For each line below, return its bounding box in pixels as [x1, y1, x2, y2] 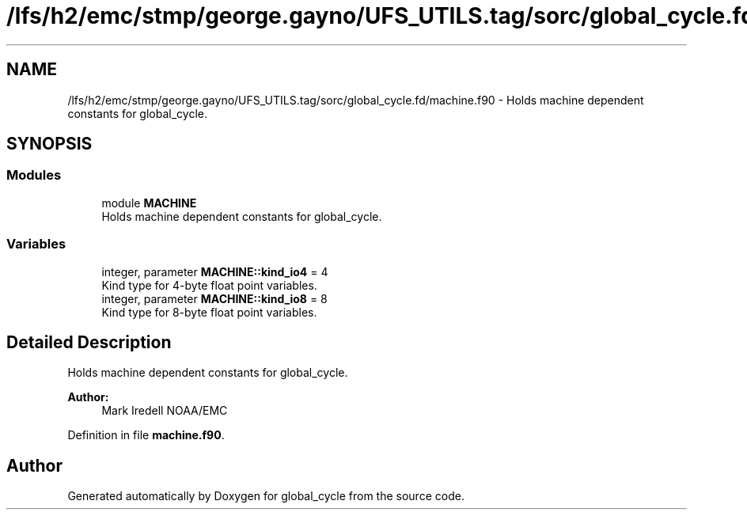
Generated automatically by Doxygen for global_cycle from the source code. [67, 489, 465, 503]
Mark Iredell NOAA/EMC [101, 404, 228, 418]
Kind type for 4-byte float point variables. [101, 278, 317, 292]
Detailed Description [6, 332, 172, 352]
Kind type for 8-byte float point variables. [101, 305, 317, 319]
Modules [6, 167, 62, 184]
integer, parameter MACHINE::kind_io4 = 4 [101, 264, 328, 279]
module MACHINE [101, 195, 197, 210]
